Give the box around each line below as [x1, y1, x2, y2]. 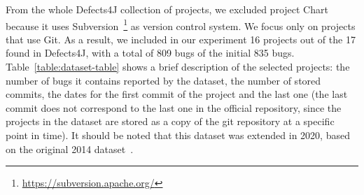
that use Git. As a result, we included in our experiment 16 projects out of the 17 [6, 31, 356, 46]
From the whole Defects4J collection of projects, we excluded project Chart [6, 2, 328, 16]
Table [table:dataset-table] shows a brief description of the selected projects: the [6, 59, 350, 74]
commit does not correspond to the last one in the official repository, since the [6, 100, 342, 115]
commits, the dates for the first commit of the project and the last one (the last [6, 87, 348, 101]
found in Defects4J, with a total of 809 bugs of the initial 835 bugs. [6, 45, 295, 60]
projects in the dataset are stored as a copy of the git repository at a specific [6, 114, 335, 129]
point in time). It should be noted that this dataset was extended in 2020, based [6, 128, 350, 142]
